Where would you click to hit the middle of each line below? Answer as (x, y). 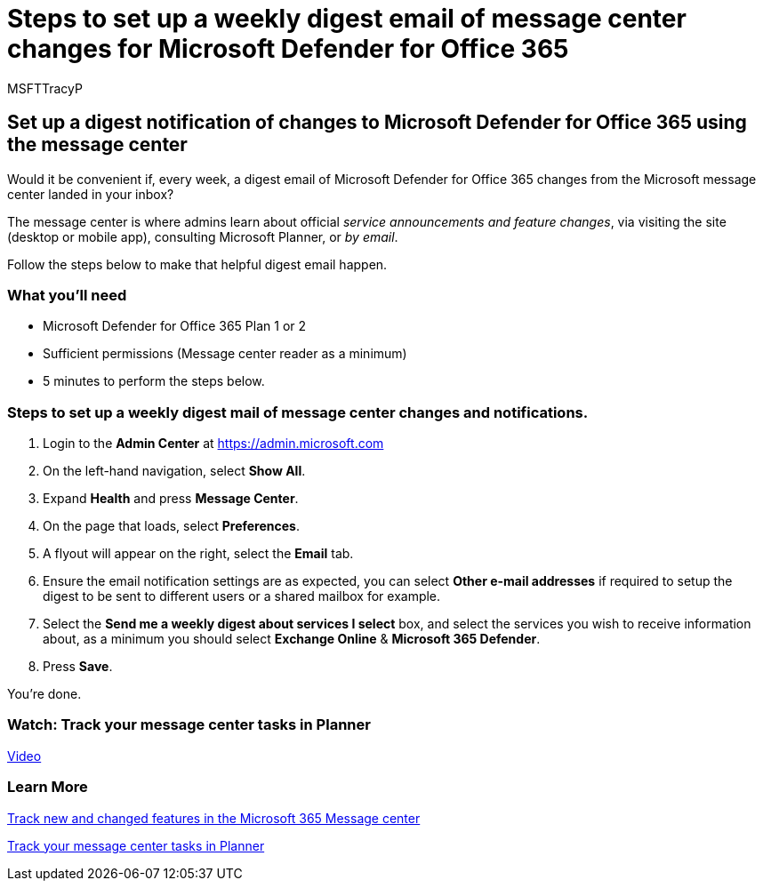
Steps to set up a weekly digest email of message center (347, 19)
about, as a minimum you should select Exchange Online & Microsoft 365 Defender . (292, 639)
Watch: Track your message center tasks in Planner (189, 725)
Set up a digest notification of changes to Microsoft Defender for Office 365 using (377, 123)
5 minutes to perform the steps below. (154, 381)
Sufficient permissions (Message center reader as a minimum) (225, 354)
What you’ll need (67, 295)
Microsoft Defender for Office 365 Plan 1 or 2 (175, 326)
